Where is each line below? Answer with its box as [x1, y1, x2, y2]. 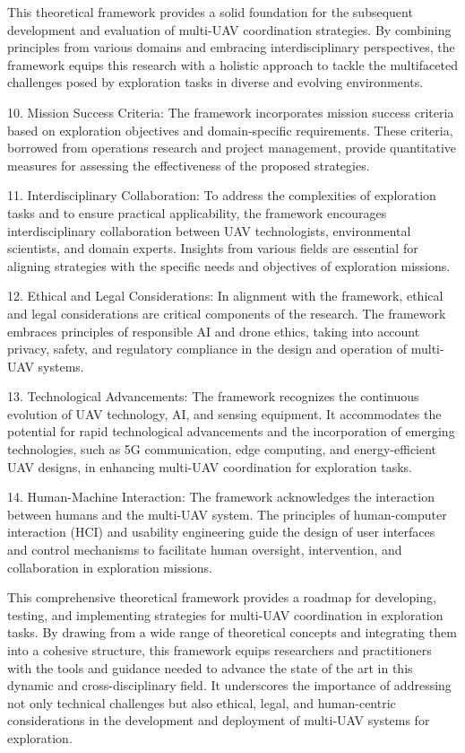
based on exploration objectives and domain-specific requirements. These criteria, [7, 120, 453, 139]
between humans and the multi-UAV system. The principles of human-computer [7, 504, 447, 523]
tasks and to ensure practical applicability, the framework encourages [7, 203, 387, 222]
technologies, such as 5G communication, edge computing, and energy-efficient [7, 440, 437, 459]
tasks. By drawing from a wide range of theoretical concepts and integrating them [7, 623, 457, 642]
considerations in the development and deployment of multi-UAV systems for [7, 711, 430, 730]
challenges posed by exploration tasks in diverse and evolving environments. [7, 73, 424, 92]
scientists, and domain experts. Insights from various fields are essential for [7, 239, 418, 258]
